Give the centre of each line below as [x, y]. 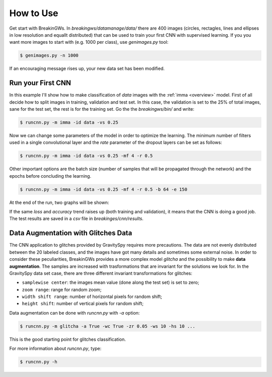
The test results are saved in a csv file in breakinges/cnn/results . [76, 218]
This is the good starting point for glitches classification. [67, 339]
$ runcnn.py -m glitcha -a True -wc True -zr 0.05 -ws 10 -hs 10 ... [108, 326]
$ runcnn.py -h [39, 362]
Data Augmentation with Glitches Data [71, 233]
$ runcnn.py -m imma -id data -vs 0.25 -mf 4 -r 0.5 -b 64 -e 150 [104, 189]
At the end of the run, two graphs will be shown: [59, 202]
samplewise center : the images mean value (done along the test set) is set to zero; [111, 282]
